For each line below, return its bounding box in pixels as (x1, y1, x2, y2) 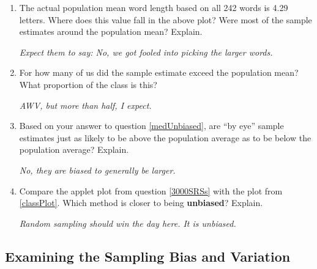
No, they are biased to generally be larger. (19, 163, 176, 176)
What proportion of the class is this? (19, 78, 157, 90)
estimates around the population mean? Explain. (19, 25, 203, 38)
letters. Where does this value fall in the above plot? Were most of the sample (19, 13, 312, 26)
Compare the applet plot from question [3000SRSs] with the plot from (19, 184, 283, 197)
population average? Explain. (19, 143, 129, 156)
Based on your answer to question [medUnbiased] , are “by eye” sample (19, 119, 284, 132)
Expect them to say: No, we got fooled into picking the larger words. (19, 45, 273, 58)
